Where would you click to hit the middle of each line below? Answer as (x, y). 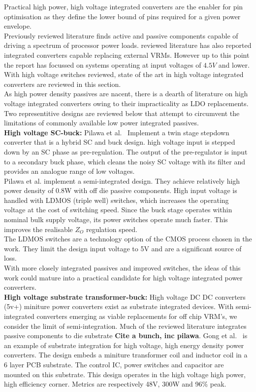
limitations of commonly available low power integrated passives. (101, 123)
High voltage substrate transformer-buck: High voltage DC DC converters (125, 296)
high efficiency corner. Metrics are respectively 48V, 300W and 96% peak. (115, 384)
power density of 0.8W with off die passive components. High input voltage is (121, 190)
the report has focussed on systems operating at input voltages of (103, 64)
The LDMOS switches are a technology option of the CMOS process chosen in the (128, 239)
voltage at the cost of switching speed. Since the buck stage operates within (118, 210)
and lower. (234, 64)
